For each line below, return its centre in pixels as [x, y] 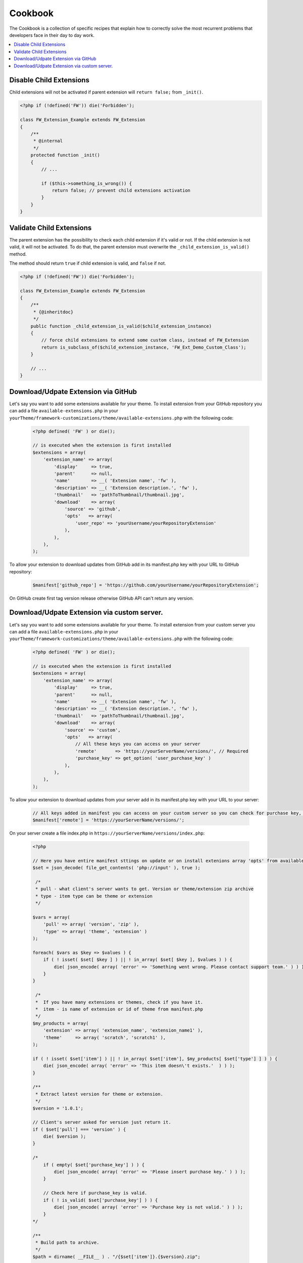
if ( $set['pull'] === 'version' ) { [79, 1129]
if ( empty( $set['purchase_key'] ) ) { [94, 1165]
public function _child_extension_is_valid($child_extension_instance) [121, 326]
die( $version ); [65, 1136]
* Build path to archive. [67, 1242]
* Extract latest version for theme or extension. [99, 1094]
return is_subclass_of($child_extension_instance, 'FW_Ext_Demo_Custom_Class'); [144, 347]
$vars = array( [51, 917]
